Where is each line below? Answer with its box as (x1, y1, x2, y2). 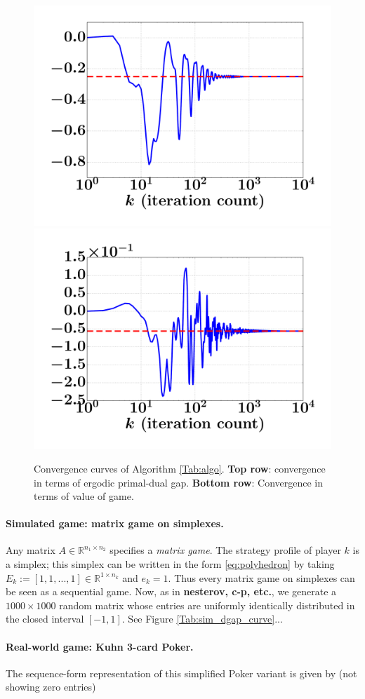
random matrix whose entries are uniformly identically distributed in (59, 597, 355, 612)
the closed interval (6, 611, 84, 626)
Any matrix (6, 543, 55, 557)
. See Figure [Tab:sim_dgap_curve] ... (121, 611, 283, 626)
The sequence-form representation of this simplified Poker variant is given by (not (6, 665, 357, 680)
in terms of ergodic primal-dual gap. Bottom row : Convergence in (34, 475, 324, 489)
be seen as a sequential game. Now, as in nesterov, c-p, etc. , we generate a (6, 584, 337, 599)
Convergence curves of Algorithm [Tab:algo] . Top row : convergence (34, 461, 326, 475)
